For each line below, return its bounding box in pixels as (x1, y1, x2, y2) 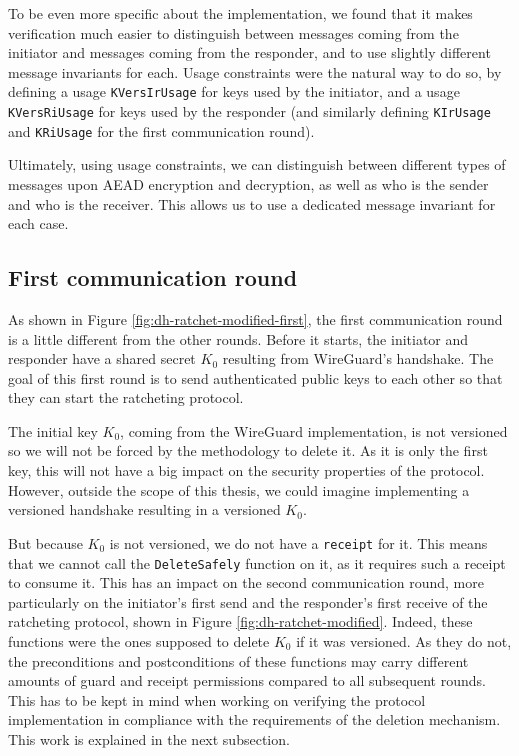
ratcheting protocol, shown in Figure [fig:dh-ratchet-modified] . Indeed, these (8, 611, 473, 632)
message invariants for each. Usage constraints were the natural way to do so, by (8, 61, 502, 82)
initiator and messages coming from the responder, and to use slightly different (8, 42, 491, 63)
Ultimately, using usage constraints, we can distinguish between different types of (8, 154, 506, 175)
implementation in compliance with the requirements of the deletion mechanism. (8, 709, 501, 730)
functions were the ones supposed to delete (8, 630, 270, 651)
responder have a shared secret (8, 348, 196, 369)
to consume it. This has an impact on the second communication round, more (8, 572, 484, 593)
